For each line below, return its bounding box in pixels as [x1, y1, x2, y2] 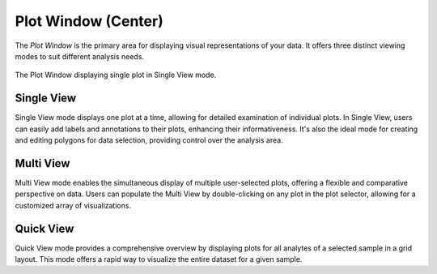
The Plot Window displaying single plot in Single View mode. [15, 70, 217, 80]
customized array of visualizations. [15, 200, 132, 210]
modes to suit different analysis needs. [15, 51, 145, 61]
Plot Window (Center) [15, 12, 163, 30]
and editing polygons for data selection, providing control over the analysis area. [15, 135, 283, 145]
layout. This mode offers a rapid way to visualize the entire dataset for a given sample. [15, 255, 303, 263]
